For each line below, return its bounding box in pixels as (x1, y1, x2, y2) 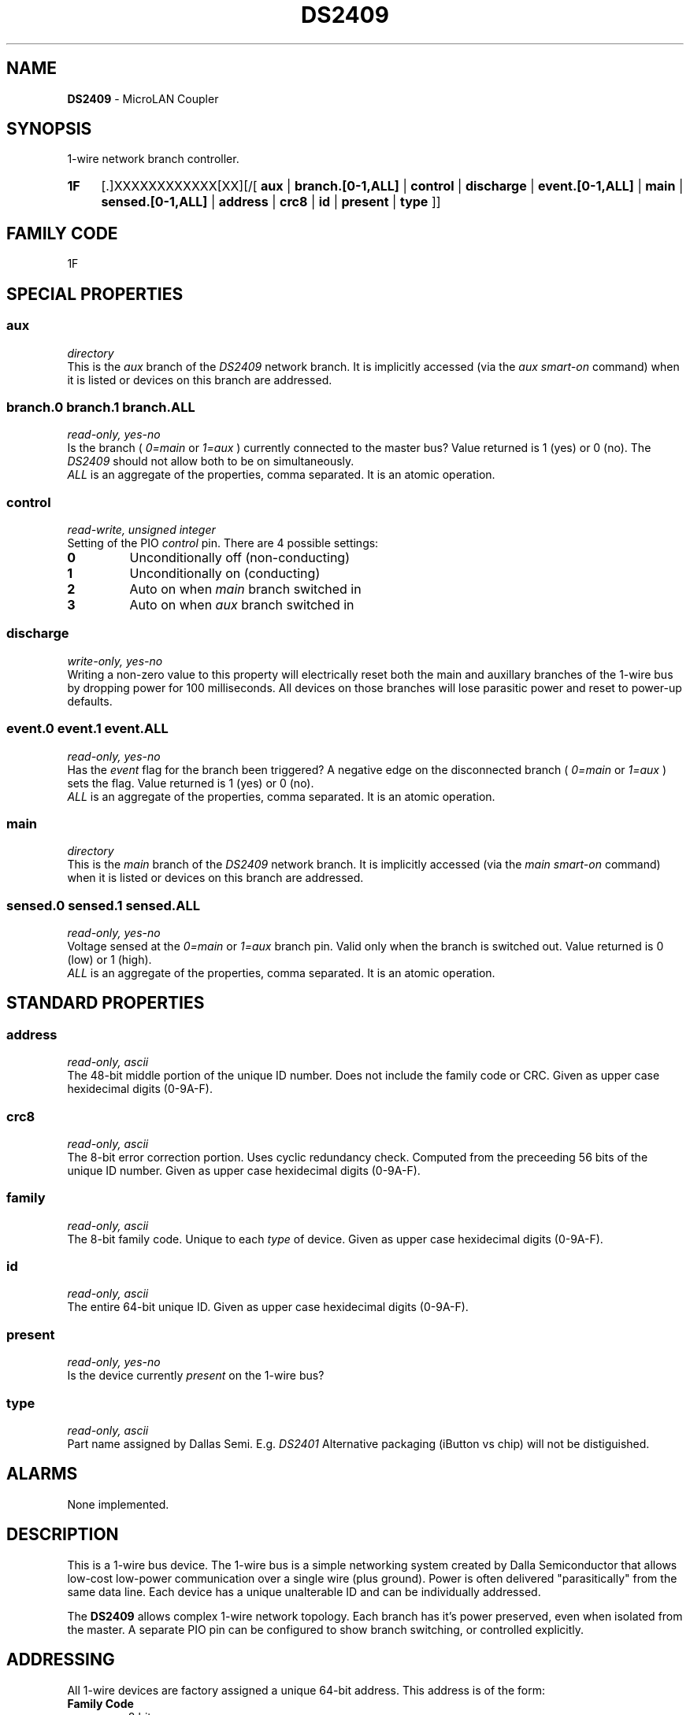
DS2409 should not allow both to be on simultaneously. (67, 454, 354, 469)
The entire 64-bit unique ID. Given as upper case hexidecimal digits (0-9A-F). (67, 1300, 469, 1314)
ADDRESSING (6, 1650, 115, 1670)
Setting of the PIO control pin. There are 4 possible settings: (67, 536, 379, 550)
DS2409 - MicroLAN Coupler (67, 91, 219, 106)
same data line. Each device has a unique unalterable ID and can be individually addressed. (67, 1584, 541, 1598)
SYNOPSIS (6, 119, 92, 139)
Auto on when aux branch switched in (129, 597, 354, 613)
